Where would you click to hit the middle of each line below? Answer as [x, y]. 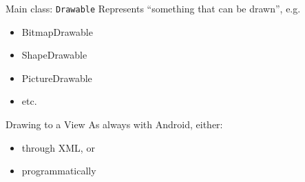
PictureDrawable [57, 78]
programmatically [59, 171]
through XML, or [58, 147]
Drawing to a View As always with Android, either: [114, 124]
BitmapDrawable [57, 31]
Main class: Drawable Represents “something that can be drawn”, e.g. [153, 8]
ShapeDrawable [54, 55]
